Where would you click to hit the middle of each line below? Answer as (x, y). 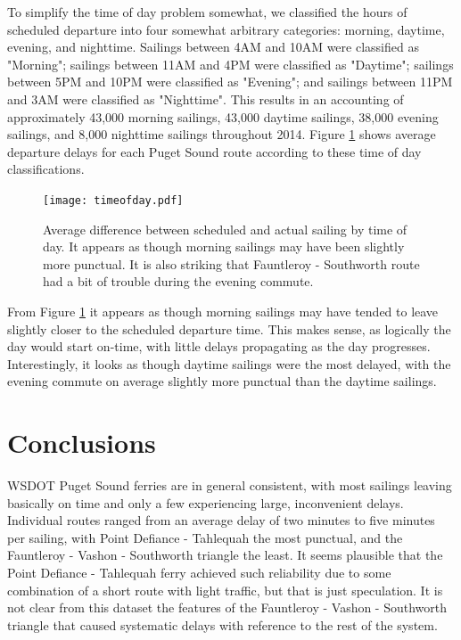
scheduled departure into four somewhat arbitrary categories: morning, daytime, (226, 29)
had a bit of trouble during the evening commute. (178, 281)
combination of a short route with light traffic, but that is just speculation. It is (225, 590)
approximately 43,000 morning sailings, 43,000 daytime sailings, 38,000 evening (223, 116)
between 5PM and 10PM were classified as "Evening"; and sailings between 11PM (230, 82)
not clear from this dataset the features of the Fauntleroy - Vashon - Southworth (227, 607)
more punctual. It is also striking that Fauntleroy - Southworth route (231, 263)
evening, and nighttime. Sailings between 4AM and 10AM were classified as (213, 47)
